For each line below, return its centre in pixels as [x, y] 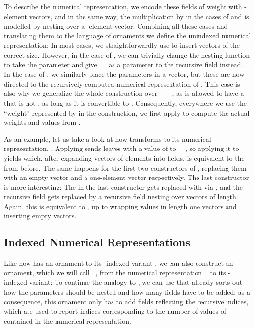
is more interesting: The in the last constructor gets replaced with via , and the [123, 187]
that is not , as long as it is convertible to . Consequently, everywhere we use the [126, 103]
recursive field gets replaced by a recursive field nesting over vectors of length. [121, 196]
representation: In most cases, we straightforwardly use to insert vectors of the [122, 45]
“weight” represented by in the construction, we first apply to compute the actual [127, 112]
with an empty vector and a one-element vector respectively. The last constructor [127, 177]
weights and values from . [42, 122]
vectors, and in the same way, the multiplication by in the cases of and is [139, 16]
